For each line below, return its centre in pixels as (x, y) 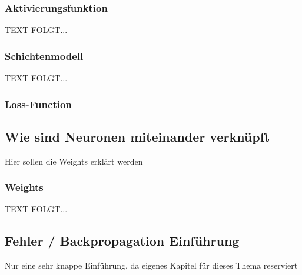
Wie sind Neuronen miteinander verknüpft (137, 136)
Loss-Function (38, 104)
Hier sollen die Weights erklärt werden (74, 161)
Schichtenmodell (44, 56)
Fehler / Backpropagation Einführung (122, 241)
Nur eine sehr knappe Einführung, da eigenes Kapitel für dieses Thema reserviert (151, 265)
